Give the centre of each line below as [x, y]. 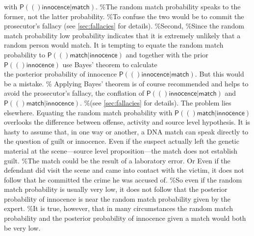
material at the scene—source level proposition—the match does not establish [121, 150]
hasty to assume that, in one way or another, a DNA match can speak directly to [126, 131]
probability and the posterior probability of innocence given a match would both [125, 218]
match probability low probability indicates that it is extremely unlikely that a [122, 35]
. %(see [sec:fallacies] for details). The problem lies [156, 102]
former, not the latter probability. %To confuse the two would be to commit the [124, 16]
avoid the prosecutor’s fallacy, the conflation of [74, 93]
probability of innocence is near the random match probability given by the [117, 198]
